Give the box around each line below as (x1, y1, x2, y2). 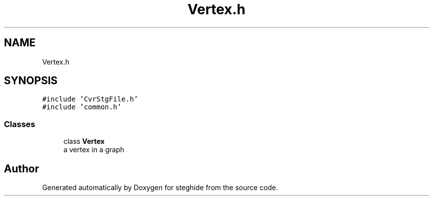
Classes (4, 119, 36, 129)
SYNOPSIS (4, 74, 58, 87)
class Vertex (63, 137, 105, 146)
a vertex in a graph (63, 145, 125, 154)
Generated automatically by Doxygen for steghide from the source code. (42, 183, 278, 192)
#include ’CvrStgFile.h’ (42, 95, 138, 103)
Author (4, 162, 39, 175)
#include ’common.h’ (42, 103, 122, 111)
